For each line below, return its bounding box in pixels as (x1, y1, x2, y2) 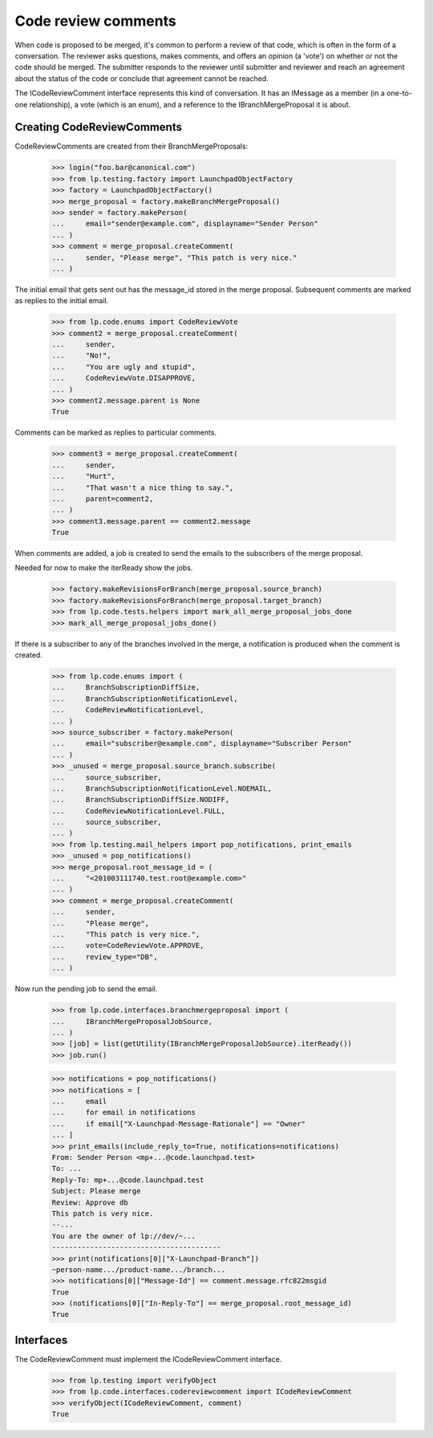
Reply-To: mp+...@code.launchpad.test (51, 1175, 204, 1185)
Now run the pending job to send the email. (14, 984, 158, 994)
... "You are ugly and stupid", (51, 362, 196, 371)
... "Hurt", (51, 472, 116, 481)
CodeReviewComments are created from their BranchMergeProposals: (14, 141, 249, 152)
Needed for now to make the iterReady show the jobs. (14, 563, 193, 573)
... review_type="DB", (51, 952, 158, 962)
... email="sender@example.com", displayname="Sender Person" (51, 219, 318, 229)
